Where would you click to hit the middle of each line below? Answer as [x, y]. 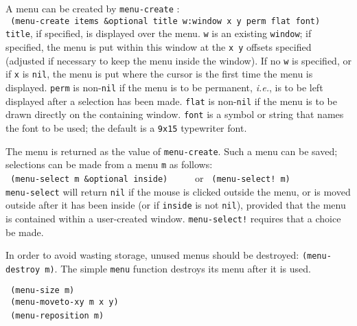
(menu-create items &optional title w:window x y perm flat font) [165, 21]
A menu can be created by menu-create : [93, 8]
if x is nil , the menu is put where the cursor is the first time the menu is [159, 74]
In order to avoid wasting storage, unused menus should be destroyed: [152, 255]
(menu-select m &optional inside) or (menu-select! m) [150, 177]
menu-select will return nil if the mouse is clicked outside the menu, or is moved [178, 191]
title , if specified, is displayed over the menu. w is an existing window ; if [159, 33]
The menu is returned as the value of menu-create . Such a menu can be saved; [172, 151]
